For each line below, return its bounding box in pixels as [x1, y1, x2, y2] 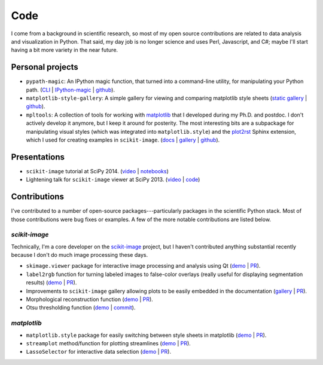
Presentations [11, 152, 65, 162]
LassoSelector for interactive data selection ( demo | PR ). [26, 348, 172, 355]
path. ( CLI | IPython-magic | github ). [26, 86, 115, 93]
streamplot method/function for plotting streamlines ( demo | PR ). [26, 339, 191, 346]
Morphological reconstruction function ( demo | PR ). [26, 296, 154, 303]
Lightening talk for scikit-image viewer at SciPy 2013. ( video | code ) [26, 176, 200, 183]
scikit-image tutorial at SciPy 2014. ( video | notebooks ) [26, 167, 169, 174]
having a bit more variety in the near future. [11, 47, 118, 54]
